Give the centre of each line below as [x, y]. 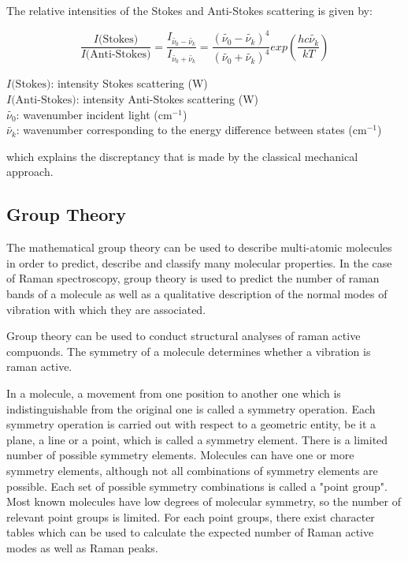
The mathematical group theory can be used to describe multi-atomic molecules [199, 247]
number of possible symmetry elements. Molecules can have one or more [180, 455]
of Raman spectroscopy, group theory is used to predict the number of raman [193, 278]
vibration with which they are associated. [106, 309]
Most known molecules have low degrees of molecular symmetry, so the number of [204, 501]
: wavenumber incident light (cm [94, 114]
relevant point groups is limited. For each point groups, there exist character [191, 516]
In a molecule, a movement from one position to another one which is [174, 393]
